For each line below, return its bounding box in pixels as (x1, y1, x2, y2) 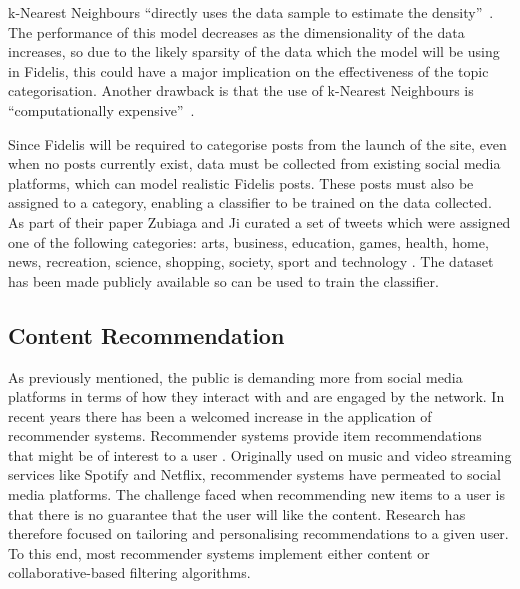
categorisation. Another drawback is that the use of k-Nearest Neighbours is (8, 80, 474, 101)
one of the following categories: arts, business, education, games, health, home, (8, 231, 489, 252)
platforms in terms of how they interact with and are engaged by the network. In (8, 386, 505, 407)
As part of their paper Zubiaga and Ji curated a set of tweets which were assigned (8, 211, 511, 232)
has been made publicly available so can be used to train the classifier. (8, 270, 439, 291)
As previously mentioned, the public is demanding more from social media (8, 366, 463, 387)
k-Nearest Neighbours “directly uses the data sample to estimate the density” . (8, 2, 494, 22)
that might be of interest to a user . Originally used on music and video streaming (8, 444, 512, 465)
